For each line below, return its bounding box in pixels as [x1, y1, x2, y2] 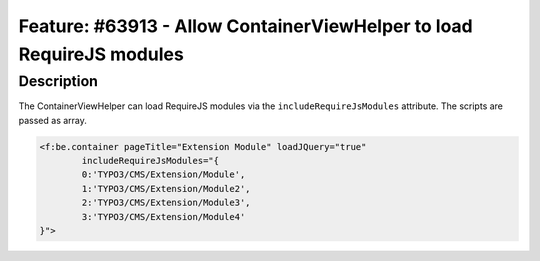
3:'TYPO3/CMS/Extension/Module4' [81, 211, 246, 222]
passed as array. [18, 114, 87, 126]
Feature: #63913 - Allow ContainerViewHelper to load [18, 15, 474, 37]
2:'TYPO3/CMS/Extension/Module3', [81, 197, 251, 209]
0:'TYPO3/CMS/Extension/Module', [81, 169, 246, 180]
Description [18, 72, 99, 90]
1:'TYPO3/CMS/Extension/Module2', [81, 183, 251, 194]
